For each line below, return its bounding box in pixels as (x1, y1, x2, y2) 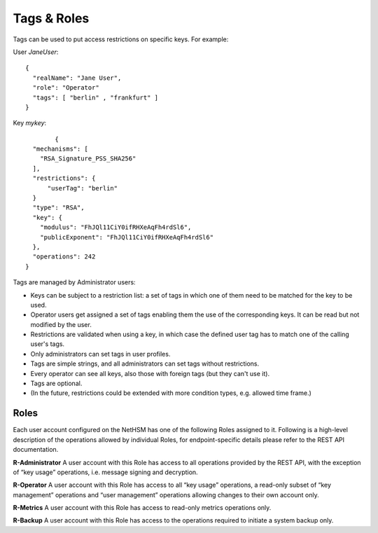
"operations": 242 (32, 253, 96, 261)
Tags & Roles (13, 11, 90, 26)
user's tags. (30, 340, 65, 348)
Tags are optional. (30, 379, 83, 388)
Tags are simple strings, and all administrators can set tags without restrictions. (30, 359, 260, 368)
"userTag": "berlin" (47, 184, 118, 192)
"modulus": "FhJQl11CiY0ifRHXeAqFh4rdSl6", (39, 223, 192, 231)
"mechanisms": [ (32, 145, 89, 153)
